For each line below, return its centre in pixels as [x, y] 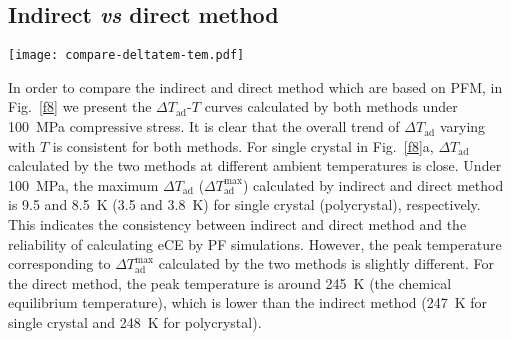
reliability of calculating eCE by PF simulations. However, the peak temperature [255, 243]
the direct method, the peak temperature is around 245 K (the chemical [230, 282]
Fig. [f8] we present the [80, 106]
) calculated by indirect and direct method [373, 184]
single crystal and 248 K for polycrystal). [135, 321]
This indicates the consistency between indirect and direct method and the [237, 224]
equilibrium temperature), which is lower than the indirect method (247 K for [248, 302]
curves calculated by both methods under [331, 106]
